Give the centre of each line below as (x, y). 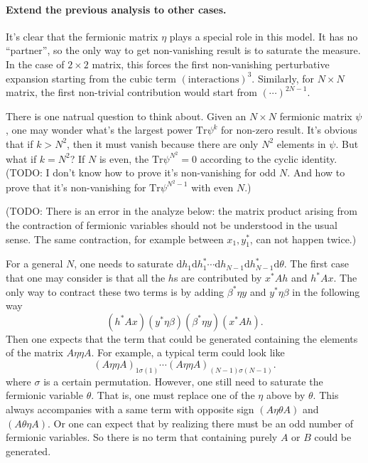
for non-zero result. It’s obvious (289, 130)
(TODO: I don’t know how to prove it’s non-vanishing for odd (141, 172)
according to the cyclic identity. (269, 158)
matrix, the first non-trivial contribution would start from (131, 92)
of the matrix (34, 352)
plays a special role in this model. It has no (264, 36)
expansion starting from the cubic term (91, 78)
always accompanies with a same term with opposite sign (130, 409)
